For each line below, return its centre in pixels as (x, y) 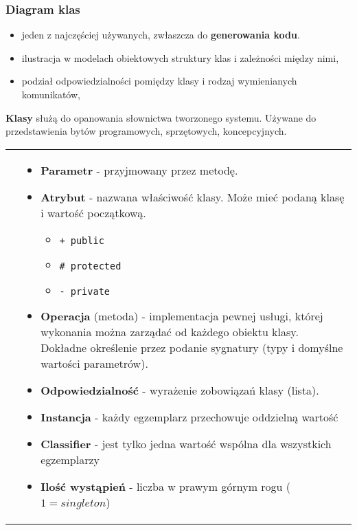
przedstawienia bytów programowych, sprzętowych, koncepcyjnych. (146, 131)
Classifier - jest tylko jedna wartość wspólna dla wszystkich (186, 443)
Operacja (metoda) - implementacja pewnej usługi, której (182, 316)
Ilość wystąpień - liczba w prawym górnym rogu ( (166, 486)
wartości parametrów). (94, 363)
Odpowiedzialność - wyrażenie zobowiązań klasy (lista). (180, 390)
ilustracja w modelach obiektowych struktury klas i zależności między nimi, (180, 57)
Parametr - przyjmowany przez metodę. (139, 170)
